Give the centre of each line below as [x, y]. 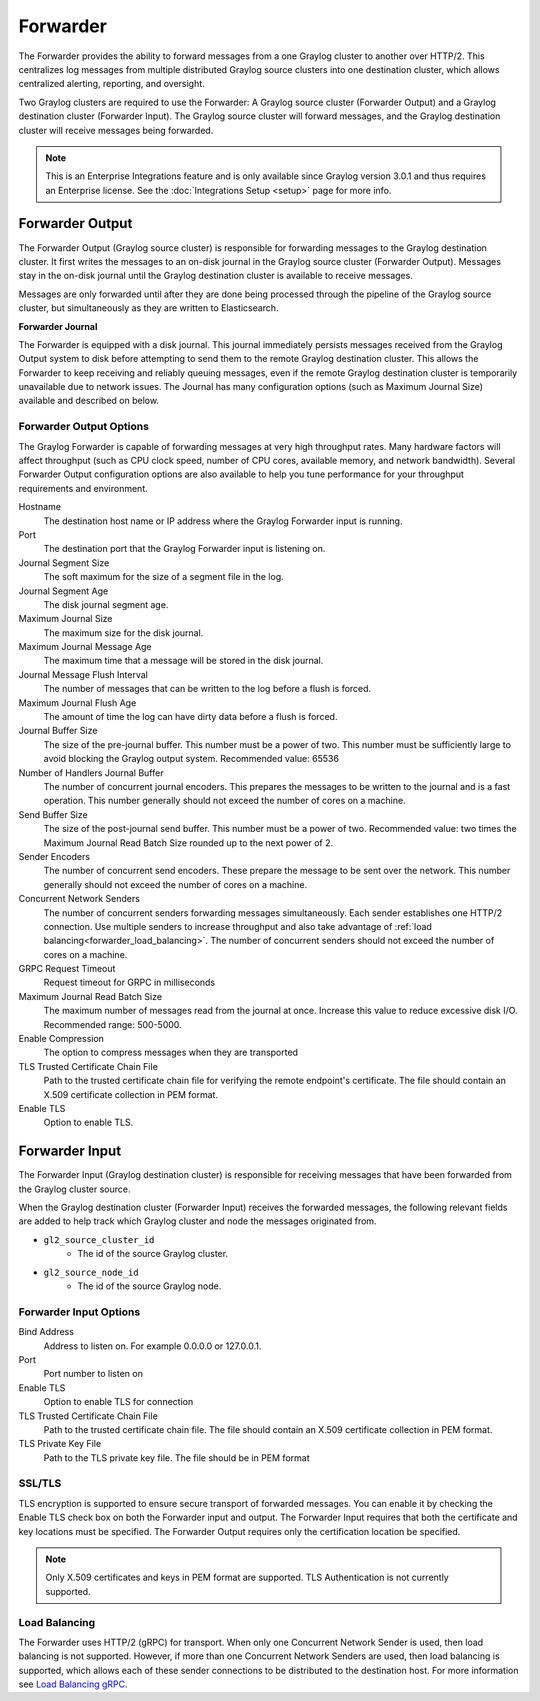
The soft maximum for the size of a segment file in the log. [163, 577]
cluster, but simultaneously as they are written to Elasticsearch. [148, 308]
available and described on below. [89, 401]
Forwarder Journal [58, 326]
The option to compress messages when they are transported [171, 1052]
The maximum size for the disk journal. [123, 632]
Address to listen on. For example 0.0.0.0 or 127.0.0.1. [152, 1346]
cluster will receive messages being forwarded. [116, 130]
